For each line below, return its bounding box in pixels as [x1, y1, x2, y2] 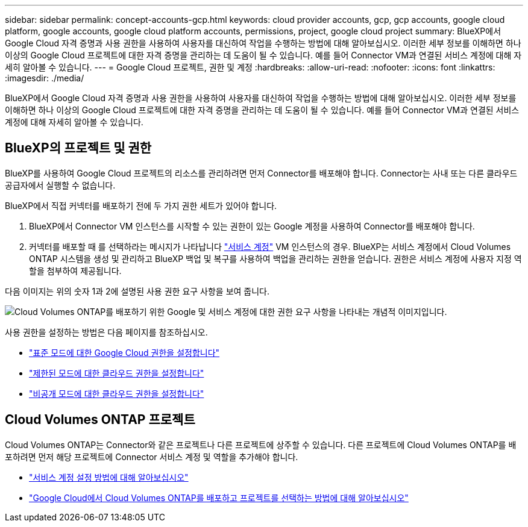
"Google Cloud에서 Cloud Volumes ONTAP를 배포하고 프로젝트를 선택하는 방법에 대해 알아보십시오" [29, 492, 409, 503]
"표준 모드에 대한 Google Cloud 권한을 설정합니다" [29, 347, 220, 358]
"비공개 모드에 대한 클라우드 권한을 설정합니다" [29, 388, 204, 399]
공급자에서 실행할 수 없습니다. [5, 179, 116, 190]
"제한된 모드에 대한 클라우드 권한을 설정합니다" [29, 367, 204, 378]
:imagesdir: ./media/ [5, 73, 84, 83]
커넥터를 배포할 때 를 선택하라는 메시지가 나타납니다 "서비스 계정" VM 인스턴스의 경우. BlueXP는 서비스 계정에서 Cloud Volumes [29, 241, 511, 252]
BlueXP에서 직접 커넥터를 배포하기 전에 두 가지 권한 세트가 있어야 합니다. [5, 200, 277, 211]
